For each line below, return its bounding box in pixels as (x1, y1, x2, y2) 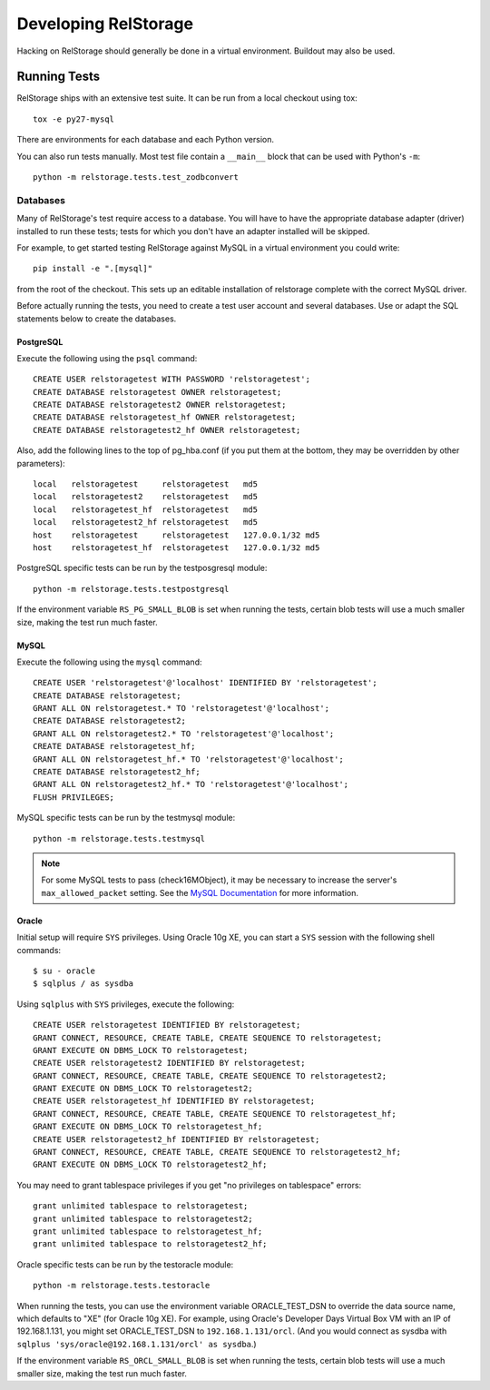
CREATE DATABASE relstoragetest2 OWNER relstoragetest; (33, 399, 287, 410)
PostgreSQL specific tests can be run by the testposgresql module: (16, 563, 268, 574)
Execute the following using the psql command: (16, 352, 198, 363)
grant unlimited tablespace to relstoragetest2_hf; (33, 1239, 268, 1249)
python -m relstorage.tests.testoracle (33, 1280, 211, 1291)
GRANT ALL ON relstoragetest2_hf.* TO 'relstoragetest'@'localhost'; (33, 779, 349, 790)
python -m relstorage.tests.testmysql (33, 833, 206, 843)
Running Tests (16, 69, 100, 84)
